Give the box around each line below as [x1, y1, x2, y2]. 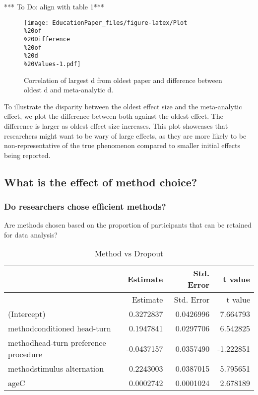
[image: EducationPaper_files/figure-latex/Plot [24, 19, 188, 26]
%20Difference [24, 35, 70, 43]
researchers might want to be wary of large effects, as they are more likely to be [4, 130, 247, 141]
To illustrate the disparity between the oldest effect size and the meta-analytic [4, 101, 242, 111]
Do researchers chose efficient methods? [4, 200, 166, 212]
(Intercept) [8, 308, 46, 320]
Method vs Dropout [94, 247, 164, 259]
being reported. [4, 150, 51, 160]
